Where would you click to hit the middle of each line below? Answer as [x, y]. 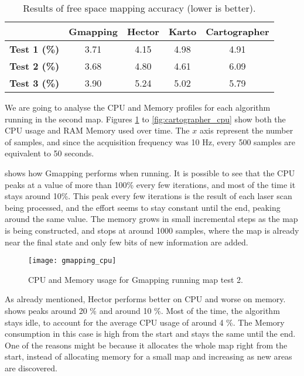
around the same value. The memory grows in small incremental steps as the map [151, 219]
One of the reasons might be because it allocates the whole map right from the [146, 345]
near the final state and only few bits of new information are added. [127, 242]
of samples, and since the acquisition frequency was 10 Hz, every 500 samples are [150, 141]
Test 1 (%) [35, 49]
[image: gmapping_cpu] [72, 261]
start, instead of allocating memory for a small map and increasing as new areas [148, 356]
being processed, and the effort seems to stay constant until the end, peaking [143, 207]
